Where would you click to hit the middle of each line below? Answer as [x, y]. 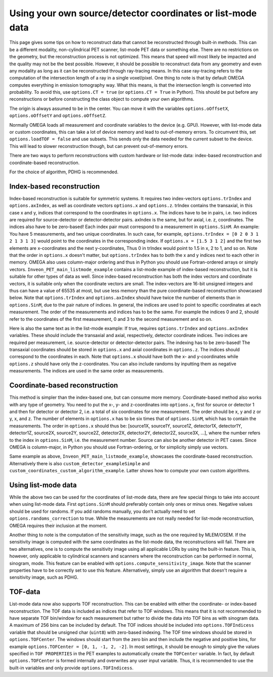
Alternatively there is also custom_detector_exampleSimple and [80, 463]
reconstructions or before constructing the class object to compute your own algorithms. [102, 99]
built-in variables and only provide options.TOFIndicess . [72, 668]
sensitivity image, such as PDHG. [44, 577]
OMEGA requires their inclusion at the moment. [58, 525]
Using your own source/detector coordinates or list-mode [133, 13]
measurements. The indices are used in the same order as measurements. [87, 371]
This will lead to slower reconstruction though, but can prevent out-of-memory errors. [99, 146]
